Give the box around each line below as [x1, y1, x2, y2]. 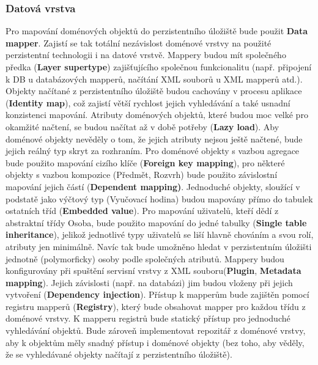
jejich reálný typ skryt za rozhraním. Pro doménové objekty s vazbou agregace [6, 144, 300, 157]
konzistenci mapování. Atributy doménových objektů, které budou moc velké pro [6, 108, 308, 121]
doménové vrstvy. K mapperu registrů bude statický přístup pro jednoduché [6, 312, 290, 325]
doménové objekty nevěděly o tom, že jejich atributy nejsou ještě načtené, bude [6, 132, 303, 145]
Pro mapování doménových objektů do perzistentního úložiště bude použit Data [6, 24, 308, 37]
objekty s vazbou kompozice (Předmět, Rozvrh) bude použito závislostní [6, 168, 278, 181]
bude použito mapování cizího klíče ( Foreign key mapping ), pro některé [6, 156, 285, 169]
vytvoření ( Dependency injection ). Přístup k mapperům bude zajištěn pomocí [6, 288, 309, 301]
